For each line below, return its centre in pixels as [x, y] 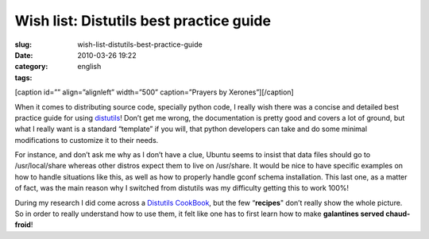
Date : [24, 55]
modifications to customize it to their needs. [87, 140]
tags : [23, 77]
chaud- [398, 214]
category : [31, 67]
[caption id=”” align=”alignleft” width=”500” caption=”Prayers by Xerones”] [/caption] [154, 92]
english [89, 67]
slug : [23, 44]
